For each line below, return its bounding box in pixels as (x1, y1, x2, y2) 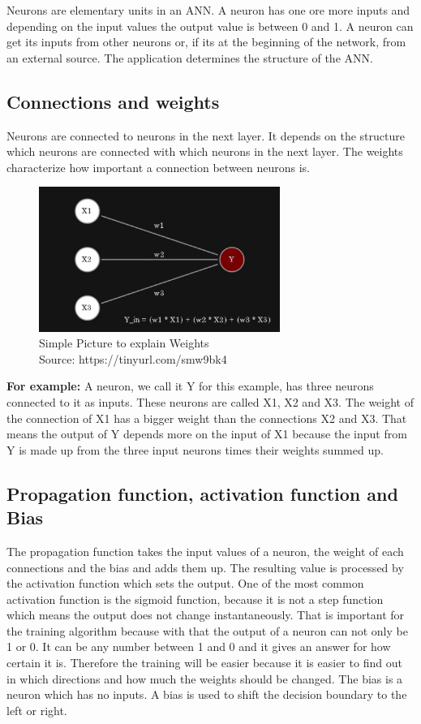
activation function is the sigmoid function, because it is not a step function (6, 590, 384, 607)
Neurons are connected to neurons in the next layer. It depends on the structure (6, 127, 405, 144)
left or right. (6, 701, 67, 718)
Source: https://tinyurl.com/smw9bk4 (39, 350, 227, 367)
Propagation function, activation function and (6, 481, 398, 506)
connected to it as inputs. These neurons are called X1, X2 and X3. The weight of (6, 393, 415, 410)
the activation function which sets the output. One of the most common (6, 575, 364, 592)
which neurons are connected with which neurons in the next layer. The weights (6, 143, 403, 160)
